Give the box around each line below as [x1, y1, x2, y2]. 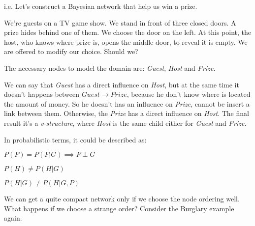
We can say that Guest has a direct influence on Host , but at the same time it [4, 79, 239, 89]
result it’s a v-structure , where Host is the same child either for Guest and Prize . [4, 117, 247, 128]
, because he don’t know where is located [127, 89, 251, 99]
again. [4, 213, 22, 223]
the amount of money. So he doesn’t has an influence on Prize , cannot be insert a [4, 98, 250, 109]
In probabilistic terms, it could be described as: [4, 134, 147, 144]
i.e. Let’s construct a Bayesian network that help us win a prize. [4, 1, 197, 11]
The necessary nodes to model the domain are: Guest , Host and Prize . [4, 62, 216, 73]
